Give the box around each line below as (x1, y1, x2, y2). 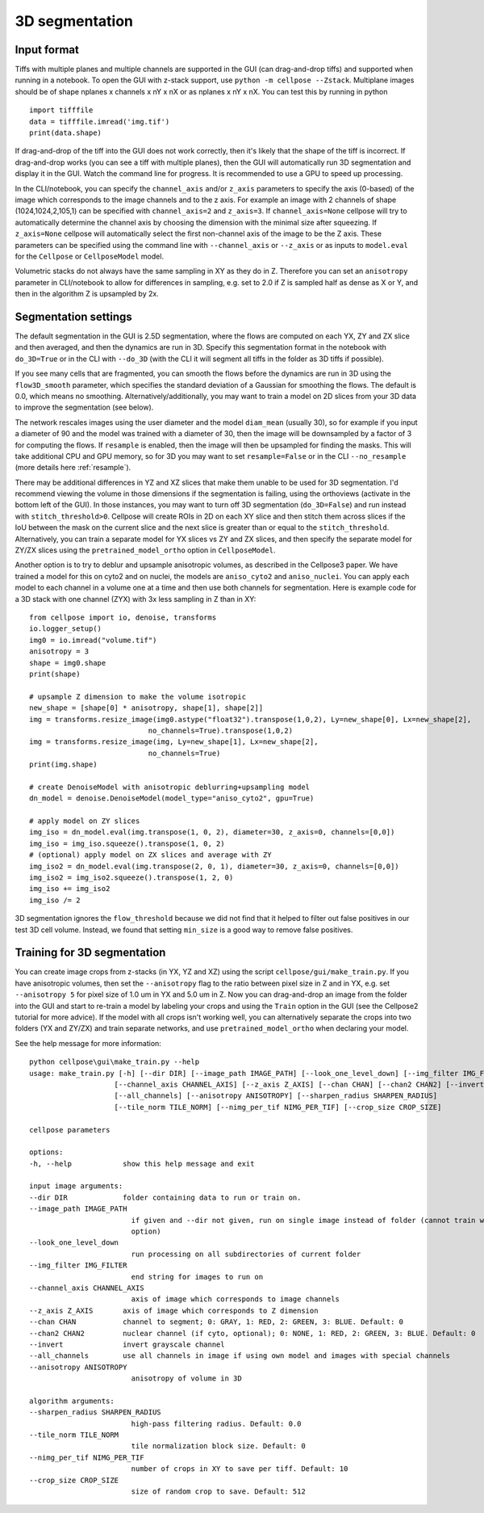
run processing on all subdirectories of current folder (131, 1249, 361, 1259)
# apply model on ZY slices (29, 817, 140, 826)
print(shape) (29, 669, 81, 679)
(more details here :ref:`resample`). (15, 463, 131, 473)
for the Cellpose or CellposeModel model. (15, 251, 165, 261)
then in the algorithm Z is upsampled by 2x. (15, 289, 159, 299)
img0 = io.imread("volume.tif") (29, 635, 157, 645)
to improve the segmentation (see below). (15, 402, 154, 412)
